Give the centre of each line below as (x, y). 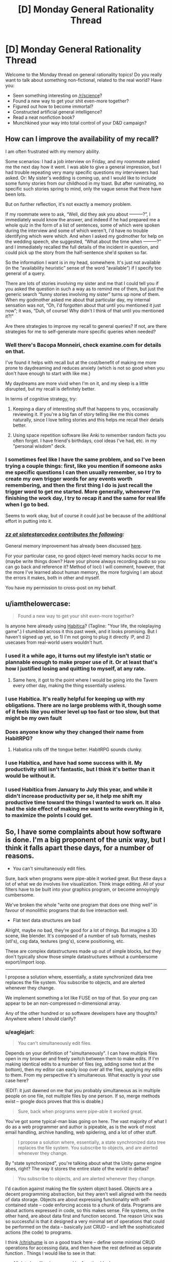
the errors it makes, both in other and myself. (53, 577)
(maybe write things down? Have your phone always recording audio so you (85, 561)
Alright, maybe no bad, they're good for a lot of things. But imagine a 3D (81, 930)
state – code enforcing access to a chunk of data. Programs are (94, 1205)
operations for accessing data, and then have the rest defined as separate (83, 1248)
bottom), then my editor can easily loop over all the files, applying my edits (84, 1070)
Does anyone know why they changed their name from (75, 732)
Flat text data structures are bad (47, 920)
